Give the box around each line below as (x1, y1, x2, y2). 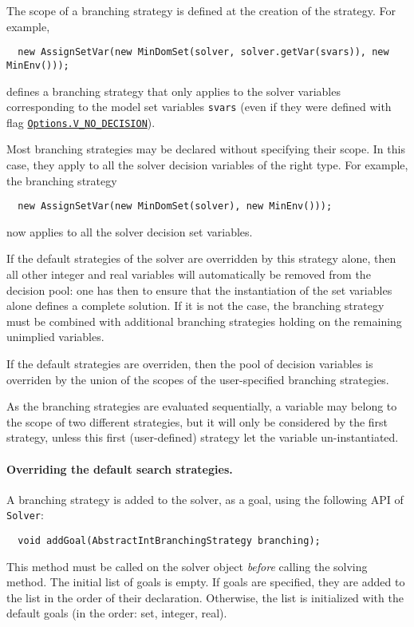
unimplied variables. (6, 328, 104, 345)
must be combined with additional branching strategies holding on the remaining (6, 312, 402, 329)
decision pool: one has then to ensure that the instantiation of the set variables (6, 281, 392, 298)
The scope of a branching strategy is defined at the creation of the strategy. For (6, 2, 396, 18)
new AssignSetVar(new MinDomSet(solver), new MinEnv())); (18, 200, 333, 212)
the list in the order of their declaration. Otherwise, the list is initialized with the (6, 589, 404, 605)
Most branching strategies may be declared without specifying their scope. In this (6, 141, 405, 157)
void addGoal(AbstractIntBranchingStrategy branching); (18, 535, 321, 547)
